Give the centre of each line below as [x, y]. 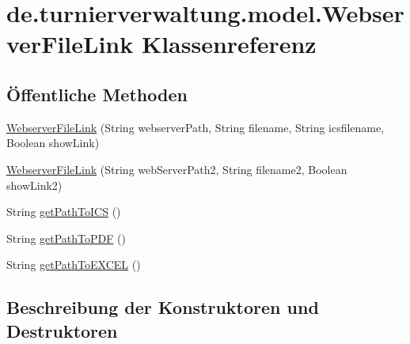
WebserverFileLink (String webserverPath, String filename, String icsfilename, [196, 127]
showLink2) [34, 185]
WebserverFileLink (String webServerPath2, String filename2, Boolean [177, 169]
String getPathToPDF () [66, 238]
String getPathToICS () [64, 212]
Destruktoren [62, 330]
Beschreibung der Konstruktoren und [163, 307]
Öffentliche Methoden [97, 94]
